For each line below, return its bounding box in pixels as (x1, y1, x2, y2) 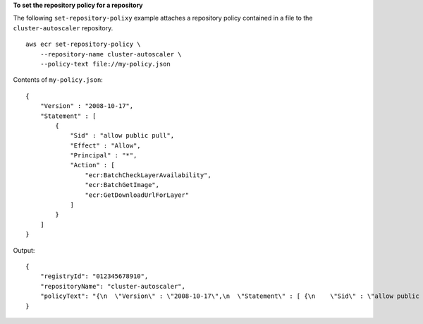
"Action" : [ (70, 161, 116, 169)
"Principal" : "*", (70, 152, 137, 160)
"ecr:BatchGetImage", (85, 181, 160, 189)
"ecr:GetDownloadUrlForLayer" (85, 191, 190, 199)
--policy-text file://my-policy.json (39, 60, 171, 68)
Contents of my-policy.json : (13, 76, 104, 84)
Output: (13, 246, 35, 254)
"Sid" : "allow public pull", (70, 131, 175, 140)
